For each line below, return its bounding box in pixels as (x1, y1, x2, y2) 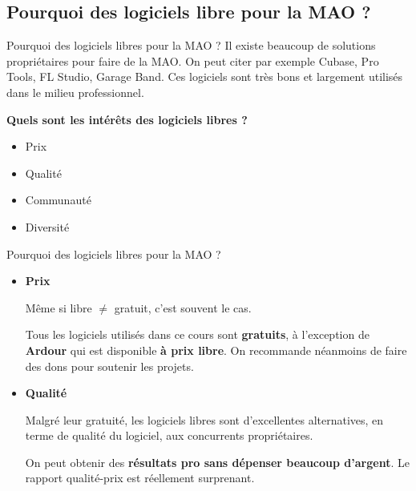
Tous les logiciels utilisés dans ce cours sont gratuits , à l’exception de (25, 326, 370, 343)
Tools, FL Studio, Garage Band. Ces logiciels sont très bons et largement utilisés (6, 68, 403, 85)
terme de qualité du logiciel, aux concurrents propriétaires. (25, 427, 313, 444)
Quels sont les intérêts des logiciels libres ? (6, 111, 248, 127)
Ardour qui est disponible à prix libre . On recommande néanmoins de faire (25, 341, 407, 358)
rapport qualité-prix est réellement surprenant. (25, 469, 255, 486)
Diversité (25, 218, 70, 235)
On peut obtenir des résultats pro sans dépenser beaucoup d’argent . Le (25, 453, 410, 470)
